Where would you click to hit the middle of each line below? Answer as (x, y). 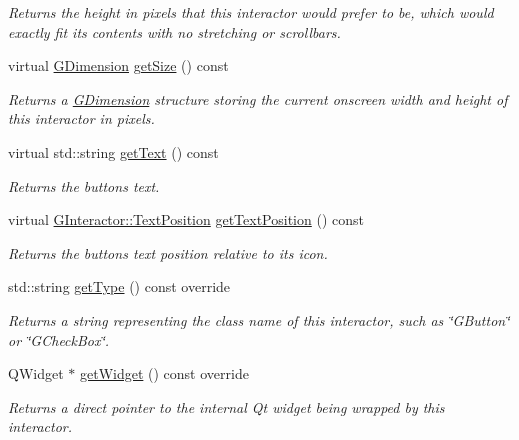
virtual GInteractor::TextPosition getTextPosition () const (186, 219)
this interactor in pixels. (81, 118)
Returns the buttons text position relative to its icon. (168, 252)
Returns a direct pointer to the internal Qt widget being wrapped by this (226, 406)
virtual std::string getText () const (113, 151)
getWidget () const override (164, 373)
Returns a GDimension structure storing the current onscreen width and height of (258, 98)
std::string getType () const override (119, 286)
